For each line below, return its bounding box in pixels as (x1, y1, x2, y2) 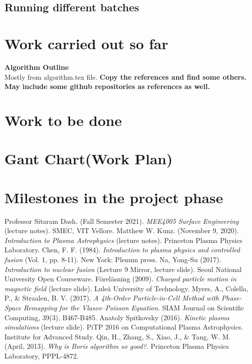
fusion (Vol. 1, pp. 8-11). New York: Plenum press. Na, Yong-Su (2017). (4, 254, 221, 264)
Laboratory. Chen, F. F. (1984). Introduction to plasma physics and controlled (4, 244, 240, 255)
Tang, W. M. (191, 331, 231, 341)
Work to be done (4, 110, 122, 130)
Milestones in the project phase (4, 187, 223, 207)
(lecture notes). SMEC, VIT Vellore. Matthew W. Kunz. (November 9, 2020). (4, 225, 239, 236)
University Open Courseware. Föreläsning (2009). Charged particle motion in (4, 273, 237, 284)
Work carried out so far (4, 33, 169, 53)
